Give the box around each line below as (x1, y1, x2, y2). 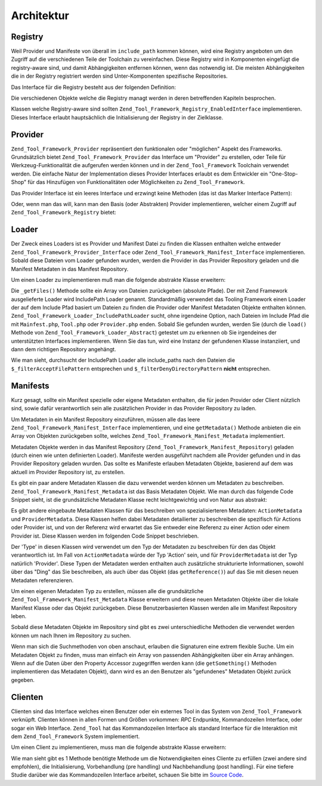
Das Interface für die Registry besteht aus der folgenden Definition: (11, 84, 176, 91)
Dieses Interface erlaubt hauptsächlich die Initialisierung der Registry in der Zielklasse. (11, 113, 224, 121)
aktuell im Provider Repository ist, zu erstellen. (11, 468, 125, 475)
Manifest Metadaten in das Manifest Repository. (11, 265, 129, 272)
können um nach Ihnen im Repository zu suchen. (11, 632, 131, 639)
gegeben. (11, 676, 35, 683)
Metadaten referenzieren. (11, 576, 74, 584)
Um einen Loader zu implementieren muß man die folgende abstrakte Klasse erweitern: (11, 276, 226, 283)
